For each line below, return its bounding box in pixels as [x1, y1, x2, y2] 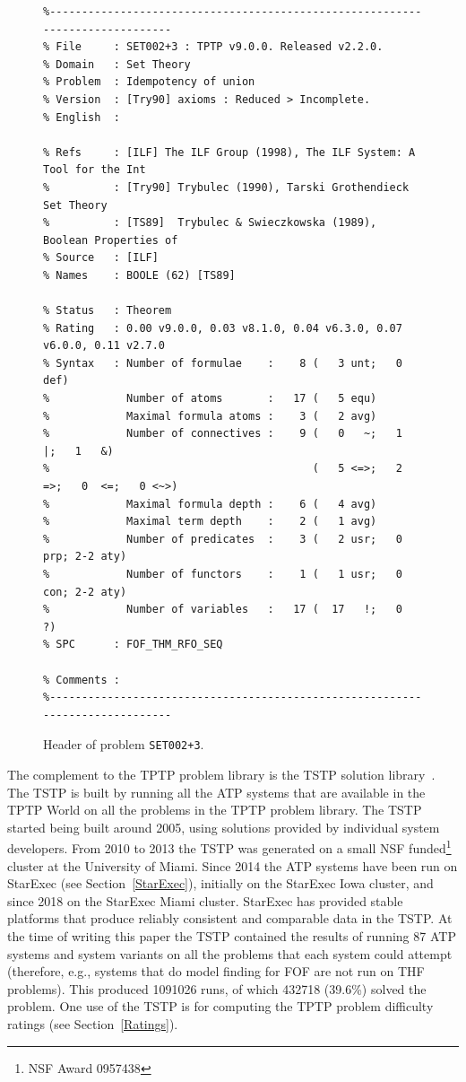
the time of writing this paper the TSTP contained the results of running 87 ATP [7, 927, 456, 945]
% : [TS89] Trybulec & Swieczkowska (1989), [43, 216, 377, 230]
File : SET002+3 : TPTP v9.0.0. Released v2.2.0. [56, 40, 384, 54]
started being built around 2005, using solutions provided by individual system [7, 817, 440, 836]
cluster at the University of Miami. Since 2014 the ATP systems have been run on [7, 856, 458, 875]
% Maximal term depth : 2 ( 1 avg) [43, 515, 377, 528]
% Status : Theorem [43, 304, 172, 318]
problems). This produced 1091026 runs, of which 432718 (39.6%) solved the [7, 979, 427, 998]
